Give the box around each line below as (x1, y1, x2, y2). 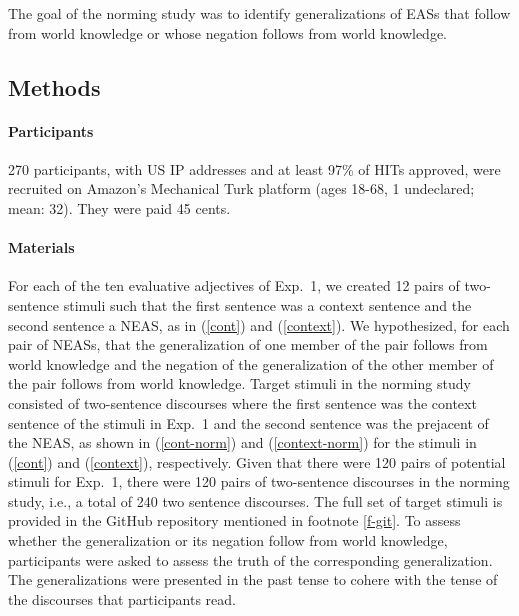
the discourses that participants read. (8, 588, 236, 609)
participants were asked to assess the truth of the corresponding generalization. (8, 549, 493, 570)
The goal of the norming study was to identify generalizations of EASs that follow (8, 3, 511, 23)
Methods (8, 71, 101, 102)
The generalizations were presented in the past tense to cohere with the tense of (8, 569, 498, 590)
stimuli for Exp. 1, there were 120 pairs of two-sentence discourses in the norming (8, 471, 510, 492)
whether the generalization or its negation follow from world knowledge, (8, 530, 448, 551)
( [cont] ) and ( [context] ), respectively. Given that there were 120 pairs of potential (8, 451, 506, 472)
